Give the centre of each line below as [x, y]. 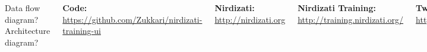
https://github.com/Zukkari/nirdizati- [132, 19]
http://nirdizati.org [250, 19]
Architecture [28, 31]
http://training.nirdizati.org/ [351, 19]
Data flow [23, 8]
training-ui [82, 31]
